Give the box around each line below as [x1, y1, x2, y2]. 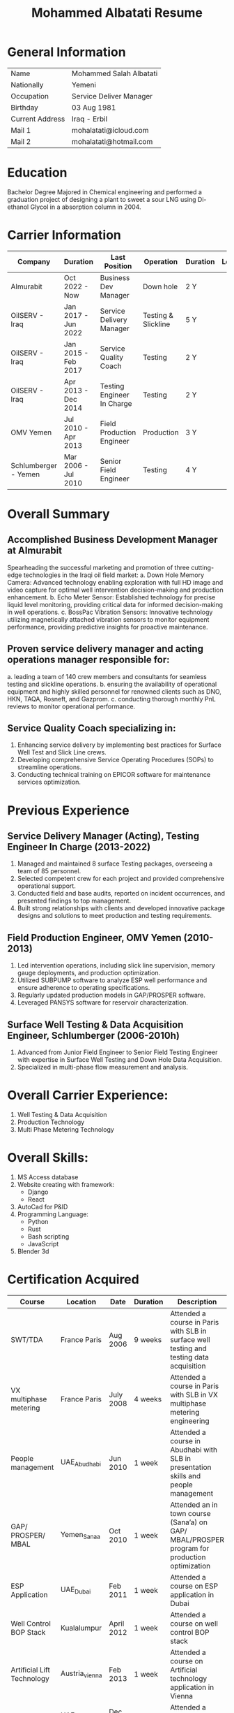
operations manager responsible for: [7, 654, 170, 666]
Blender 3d [17, 1247, 49, 1255]
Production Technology [17, 1118, 85, 1126]
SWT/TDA [10, 1334, 43, 1344]
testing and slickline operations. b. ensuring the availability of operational [7, 680, 217, 688]
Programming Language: [17, 1210, 89, 1218]
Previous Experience [7, 802, 130, 818]
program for [170, 1543, 210, 1553]
